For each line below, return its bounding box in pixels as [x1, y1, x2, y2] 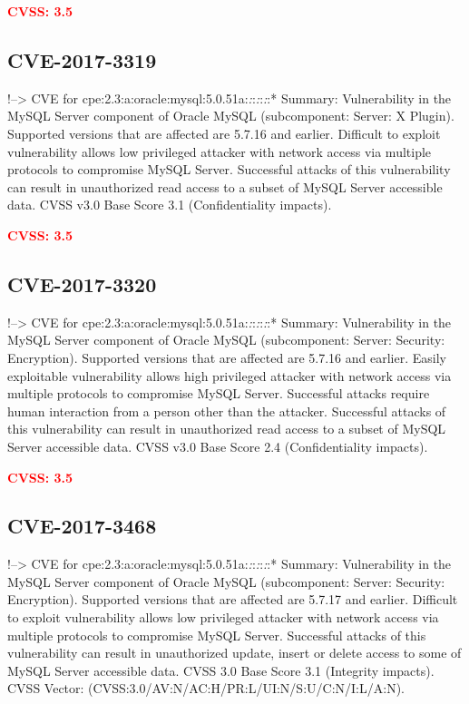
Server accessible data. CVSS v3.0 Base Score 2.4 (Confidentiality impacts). [7, 436, 428, 455]
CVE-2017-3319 [7, 45, 157, 73]
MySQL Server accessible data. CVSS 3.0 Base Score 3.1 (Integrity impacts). [7, 660, 435, 680]
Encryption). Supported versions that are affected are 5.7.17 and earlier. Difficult [7, 590, 458, 609]
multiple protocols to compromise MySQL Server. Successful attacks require [7, 384, 430, 403]
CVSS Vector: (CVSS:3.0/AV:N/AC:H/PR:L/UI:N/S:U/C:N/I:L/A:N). [7, 679, 405, 698]
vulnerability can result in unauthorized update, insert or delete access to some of [7, 643, 462, 662]
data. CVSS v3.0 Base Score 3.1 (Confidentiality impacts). [7, 195, 332, 214]
